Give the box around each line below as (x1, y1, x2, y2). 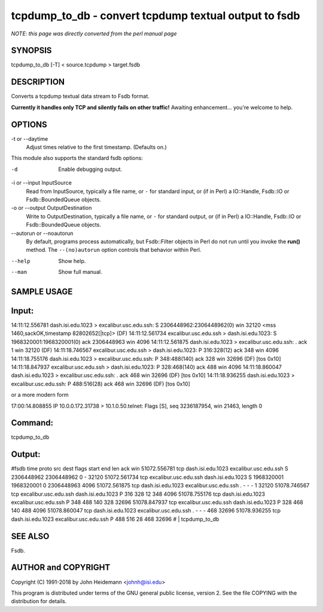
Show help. (58, 257, 86, 264)
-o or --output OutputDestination (11, 204, 92, 212)
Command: (11, 418, 54, 428)
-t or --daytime (11, 135, 48, 142)
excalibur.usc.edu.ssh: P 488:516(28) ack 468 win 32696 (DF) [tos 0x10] (11, 380, 191, 387)
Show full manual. (58, 269, 102, 276)
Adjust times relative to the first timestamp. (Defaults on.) (26, 144, 167, 151)
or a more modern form (11, 391, 69, 399)
